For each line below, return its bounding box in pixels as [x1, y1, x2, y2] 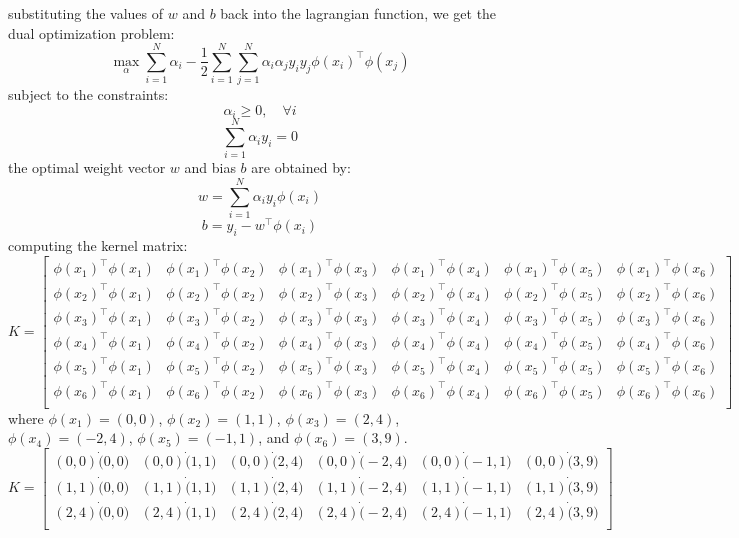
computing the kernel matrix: [8, 235, 188, 256]
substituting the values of [8, 3, 164, 23]
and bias [184, 157, 236, 178]
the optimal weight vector [8, 157, 166, 178]
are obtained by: [251, 157, 351, 178]
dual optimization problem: [8, 22, 175, 43]
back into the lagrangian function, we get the [220, 3, 497, 23]
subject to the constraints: [8, 84, 169, 105]
